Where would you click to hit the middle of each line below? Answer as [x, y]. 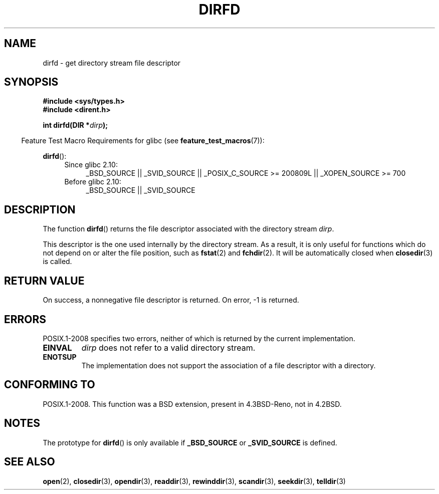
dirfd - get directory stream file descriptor [112, 63]
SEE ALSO [30, 462]
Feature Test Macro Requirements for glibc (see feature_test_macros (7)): [143, 141]
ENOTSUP [60, 357]
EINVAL [57, 347]
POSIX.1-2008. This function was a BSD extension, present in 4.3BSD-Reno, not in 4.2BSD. [192, 404]
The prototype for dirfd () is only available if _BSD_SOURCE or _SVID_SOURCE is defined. [190, 442]
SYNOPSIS [31, 82]
